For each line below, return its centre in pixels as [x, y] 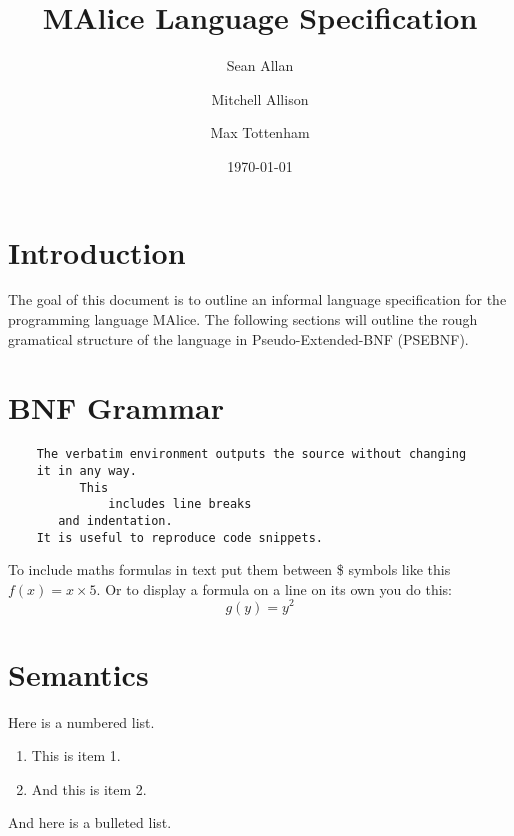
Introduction [97, 251]
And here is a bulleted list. [90, 822]
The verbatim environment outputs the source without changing [251, 454]
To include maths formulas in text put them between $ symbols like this [229, 569]
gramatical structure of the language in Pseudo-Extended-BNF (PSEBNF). [238, 338]
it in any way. [86, 471]
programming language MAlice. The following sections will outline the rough [243, 319]
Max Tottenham [260, 132]
